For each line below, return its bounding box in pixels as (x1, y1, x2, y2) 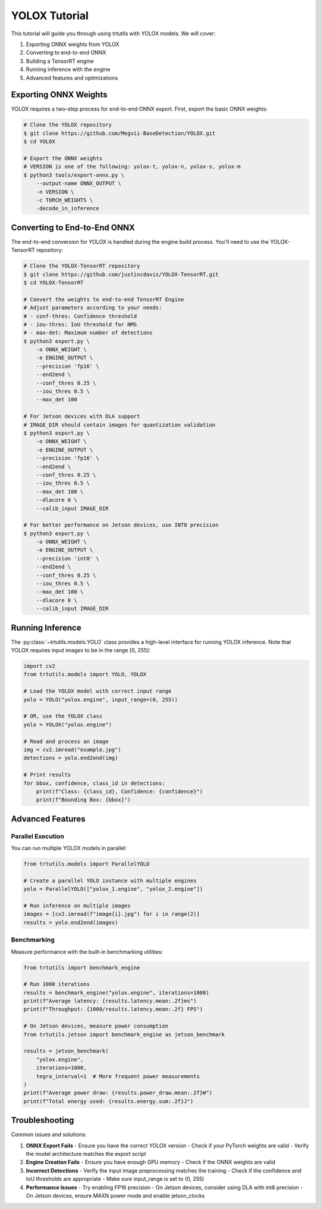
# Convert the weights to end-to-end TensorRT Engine (23, 296, 184, 303)
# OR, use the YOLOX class (23, 713, 103, 720)
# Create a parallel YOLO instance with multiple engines (23, 877, 197, 884)
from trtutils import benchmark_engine (23, 964, 140, 971)
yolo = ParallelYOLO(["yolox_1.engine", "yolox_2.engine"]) (23, 886, 203, 892)
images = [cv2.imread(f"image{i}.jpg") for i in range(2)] (23, 911, 200, 918)
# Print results (23, 771, 72, 778)
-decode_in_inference (36, 205, 100, 212)
